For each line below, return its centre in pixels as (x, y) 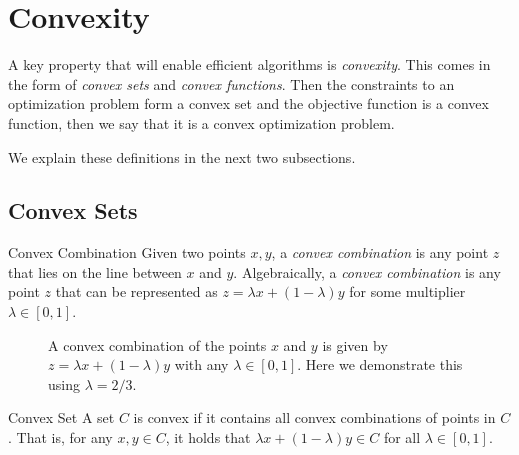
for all (402, 437)
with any (201, 364)
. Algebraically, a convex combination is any (367, 271)
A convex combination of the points (157, 344)
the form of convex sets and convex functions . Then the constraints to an (231, 83)
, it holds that (208, 437)
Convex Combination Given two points (127, 252)
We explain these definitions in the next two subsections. (182, 156)
